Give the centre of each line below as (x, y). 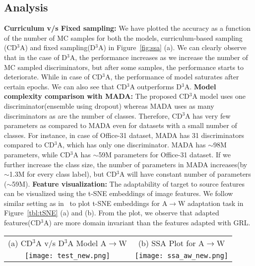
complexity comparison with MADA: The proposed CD (97, 96)
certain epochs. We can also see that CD (65, 86)
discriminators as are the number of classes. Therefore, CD (93, 115)
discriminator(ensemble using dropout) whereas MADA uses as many (109, 105)
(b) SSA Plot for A (171, 243)
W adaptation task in (211, 203)
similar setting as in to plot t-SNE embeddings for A (86, 203)
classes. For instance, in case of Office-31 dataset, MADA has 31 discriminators (124, 135)
